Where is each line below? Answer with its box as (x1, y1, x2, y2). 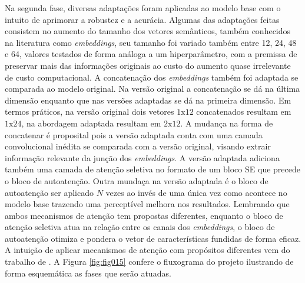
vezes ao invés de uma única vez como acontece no (105, 186, 287, 198)
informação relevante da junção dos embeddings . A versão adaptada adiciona (5, 151, 280, 164)
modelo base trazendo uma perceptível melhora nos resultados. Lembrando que (5, 198, 290, 210)
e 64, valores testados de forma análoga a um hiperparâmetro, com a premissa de (5, 48, 297, 60)
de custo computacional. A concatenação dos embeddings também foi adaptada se (5, 71, 299, 83)
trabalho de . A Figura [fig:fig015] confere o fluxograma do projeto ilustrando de (5, 255, 294, 268)
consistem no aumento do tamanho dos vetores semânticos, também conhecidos (5, 25, 291, 37)
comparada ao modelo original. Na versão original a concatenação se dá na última (5, 82, 300, 95)
